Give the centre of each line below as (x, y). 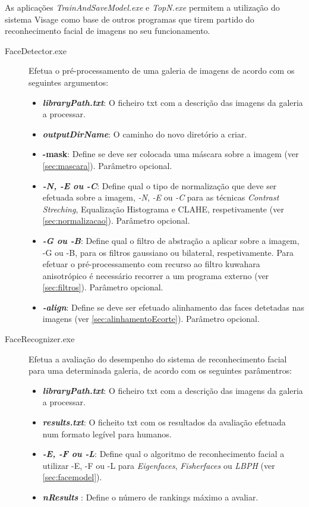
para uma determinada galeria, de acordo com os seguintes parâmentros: (160, 370)
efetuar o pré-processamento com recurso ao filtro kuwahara (151, 264)
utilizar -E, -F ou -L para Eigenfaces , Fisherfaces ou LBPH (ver (159, 465)
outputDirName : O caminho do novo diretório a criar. (145, 134)
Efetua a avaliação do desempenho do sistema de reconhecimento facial (158, 359)
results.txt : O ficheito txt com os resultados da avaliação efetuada (164, 422)
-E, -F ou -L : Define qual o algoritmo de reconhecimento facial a (163, 454)
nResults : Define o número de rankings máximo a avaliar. (150, 497)
